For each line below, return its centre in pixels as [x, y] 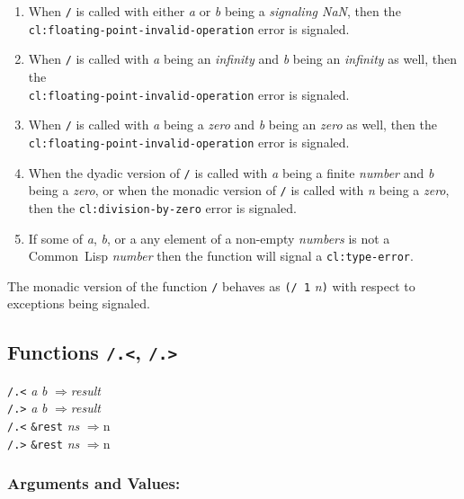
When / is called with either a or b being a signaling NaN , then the [214, 11]
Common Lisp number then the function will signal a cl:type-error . [221, 256]
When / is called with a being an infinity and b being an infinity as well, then [242, 59]
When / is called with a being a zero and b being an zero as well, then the [233, 125]
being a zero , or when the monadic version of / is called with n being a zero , [239, 190]
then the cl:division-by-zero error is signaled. [162, 207]
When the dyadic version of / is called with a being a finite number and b [231, 172]
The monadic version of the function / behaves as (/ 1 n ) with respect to [211, 285]
